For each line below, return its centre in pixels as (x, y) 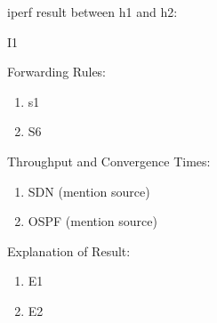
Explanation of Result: (69, 250)
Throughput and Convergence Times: (109, 161)
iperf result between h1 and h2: (92, 12)
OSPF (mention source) (92, 221)
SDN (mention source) (89, 191)
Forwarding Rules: (57, 72)
